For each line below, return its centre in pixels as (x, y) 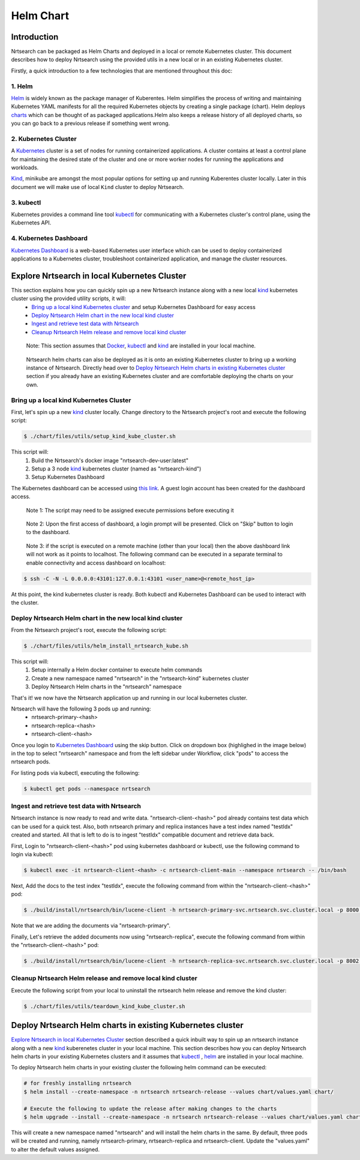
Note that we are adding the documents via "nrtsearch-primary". (91, 926)
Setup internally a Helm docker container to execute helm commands (117, 670)
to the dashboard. (48, 532)
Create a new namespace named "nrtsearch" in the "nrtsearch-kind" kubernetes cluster (140, 678)
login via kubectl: (32, 854)
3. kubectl (26, 202)
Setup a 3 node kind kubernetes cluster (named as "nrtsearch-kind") (116, 469)
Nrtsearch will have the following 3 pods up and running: (81, 709)
